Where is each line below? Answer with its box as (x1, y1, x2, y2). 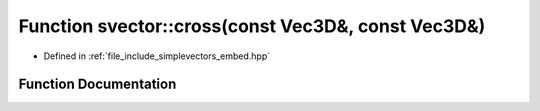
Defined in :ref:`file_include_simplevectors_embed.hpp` (43, 50, 271, 62)
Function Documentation (18, 76, 177, 93)
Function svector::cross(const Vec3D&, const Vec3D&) (18, 15, 486, 37)
